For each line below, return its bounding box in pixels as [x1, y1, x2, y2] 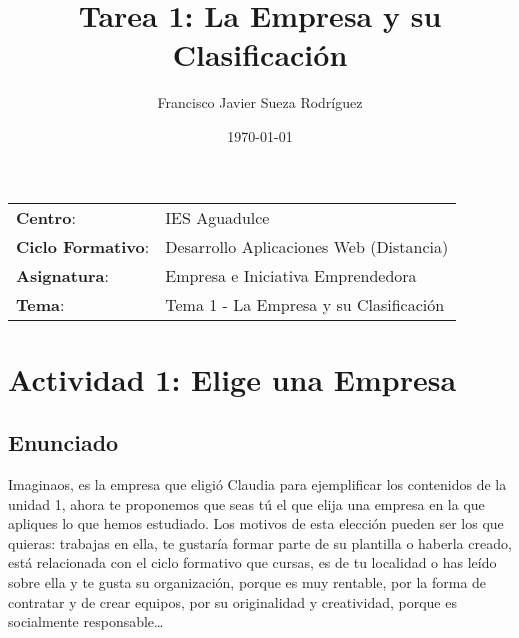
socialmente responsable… [8, 611, 164, 632]
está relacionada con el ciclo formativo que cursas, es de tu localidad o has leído [8, 552, 497, 573]
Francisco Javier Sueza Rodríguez [157, 92, 363, 113]
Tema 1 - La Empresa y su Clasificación [165, 292, 445, 316]
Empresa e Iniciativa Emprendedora [165, 263, 417, 287]
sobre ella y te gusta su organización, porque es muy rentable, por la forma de [8, 572, 487, 593]
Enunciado [8, 427, 119, 458]
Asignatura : [16, 263, 109, 287]
